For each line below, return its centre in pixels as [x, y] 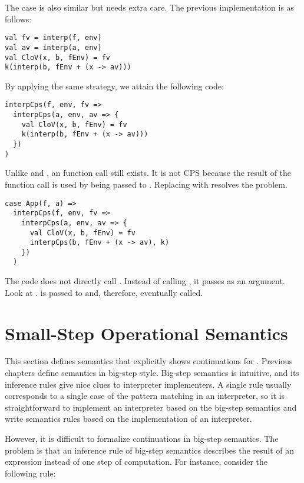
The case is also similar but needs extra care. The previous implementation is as [150, 7]
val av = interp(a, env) [53, 47]
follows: [18, 19]
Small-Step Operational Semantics [146, 333]
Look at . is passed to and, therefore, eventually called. [104, 292]
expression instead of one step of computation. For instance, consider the [136, 462]
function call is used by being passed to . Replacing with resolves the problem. [146, 184]
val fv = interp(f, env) [53, 38]
